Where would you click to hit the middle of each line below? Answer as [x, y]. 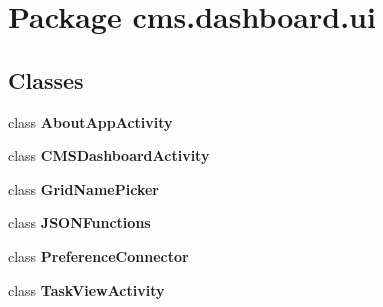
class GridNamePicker [83, 188]
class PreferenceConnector [98, 255]
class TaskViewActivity [86, 289]
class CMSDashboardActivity [109, 155]
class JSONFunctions [79, 222]
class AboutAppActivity [90, 121]
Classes [46, 79]
